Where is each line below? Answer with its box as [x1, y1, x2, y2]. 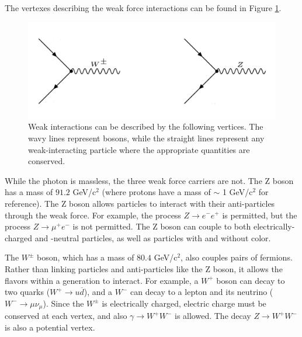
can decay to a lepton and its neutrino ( [130, 286, 273, 298]
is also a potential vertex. [5, 321, 95, 333]
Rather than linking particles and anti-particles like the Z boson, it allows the [5, 262, 283, 275]
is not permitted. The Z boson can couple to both [72, 220, 251, 232]
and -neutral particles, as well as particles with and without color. [34, 231, 271, 244]
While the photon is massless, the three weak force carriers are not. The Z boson [5, 174, 294, 186]
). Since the [43, 297, 84, 309]
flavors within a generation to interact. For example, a [5, 274, 199, 286]
